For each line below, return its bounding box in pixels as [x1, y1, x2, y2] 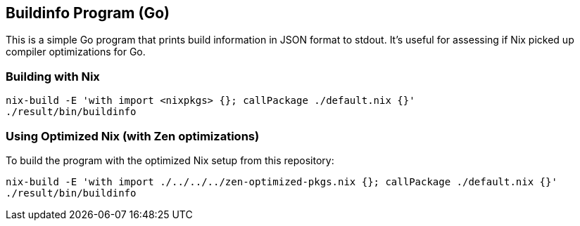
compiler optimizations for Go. [6, 46, 146, 58]
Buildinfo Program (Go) [6, 4, 170, 22]
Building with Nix [6, 69, 100, 84]
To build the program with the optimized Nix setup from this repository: [6, 154, 334, 166]
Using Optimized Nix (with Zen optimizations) [6, 128, 260, 143]
